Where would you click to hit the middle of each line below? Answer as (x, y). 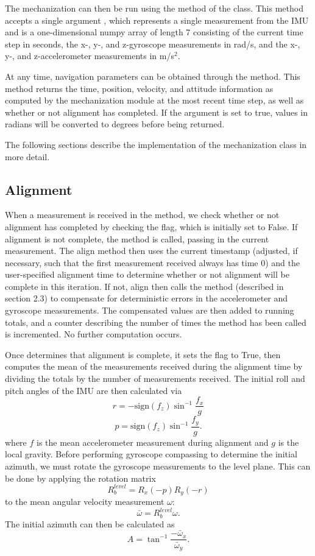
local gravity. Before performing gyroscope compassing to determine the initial (151, 454)
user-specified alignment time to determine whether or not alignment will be (147, 274)
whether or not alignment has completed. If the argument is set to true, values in (157, 112)
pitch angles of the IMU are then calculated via (94, 390)
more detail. (27, 156)
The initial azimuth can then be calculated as (90, 523)
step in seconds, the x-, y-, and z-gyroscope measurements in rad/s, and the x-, (153, 44)
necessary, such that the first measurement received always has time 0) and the (153, 262)
